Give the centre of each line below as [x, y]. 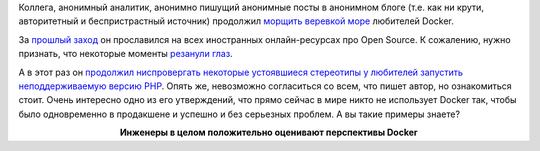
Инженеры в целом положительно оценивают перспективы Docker [269, 132]
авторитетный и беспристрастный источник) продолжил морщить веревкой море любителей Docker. [236, 21]
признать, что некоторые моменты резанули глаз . [126, 54]
